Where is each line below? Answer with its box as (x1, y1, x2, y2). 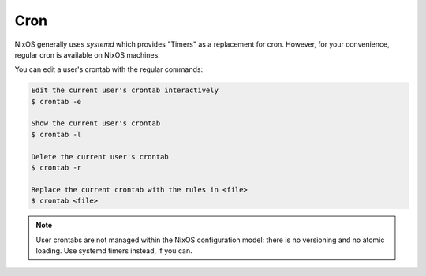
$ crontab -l (31, 130, 82, 139)
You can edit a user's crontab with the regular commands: (14, 65, 204, 74)
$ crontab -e (31, 97, 82, 106)
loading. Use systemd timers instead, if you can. (35, 245, 192, 255)
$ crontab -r (31, 163, 82, 173)
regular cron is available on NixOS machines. (14, 50, 161, 59)
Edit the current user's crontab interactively (31, 86, 219, 95)
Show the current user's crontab (31, 119, 161, 128)
